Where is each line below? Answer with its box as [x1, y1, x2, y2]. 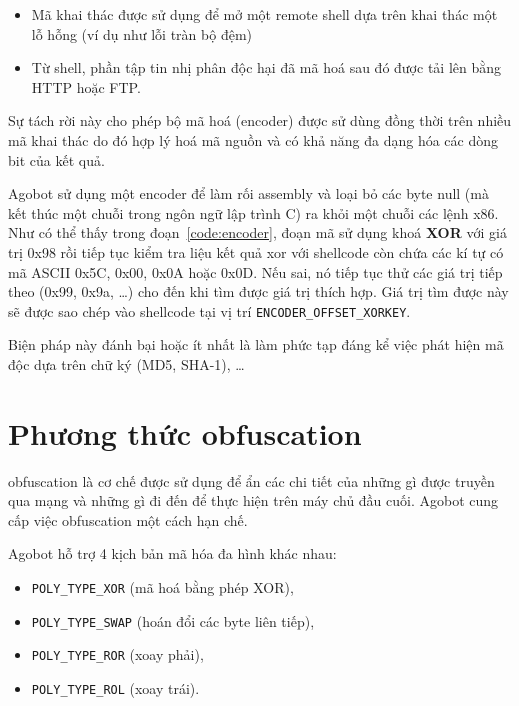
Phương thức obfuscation [8, 412, 362, 453]
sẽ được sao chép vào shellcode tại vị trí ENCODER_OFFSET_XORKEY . [8, 300, 411, 321]
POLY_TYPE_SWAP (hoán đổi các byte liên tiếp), [31, 610, 315, 631]
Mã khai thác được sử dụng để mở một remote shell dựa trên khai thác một [31, 4, 498, 24]
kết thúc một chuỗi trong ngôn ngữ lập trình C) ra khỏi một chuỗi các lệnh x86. [8, 202, 499, 223]
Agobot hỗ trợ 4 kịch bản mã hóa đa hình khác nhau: [8, 543, 337, 564]
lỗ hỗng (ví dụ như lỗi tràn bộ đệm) [31, 23, 252, 44]
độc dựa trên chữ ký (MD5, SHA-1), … [8, 353, 245, 374]
